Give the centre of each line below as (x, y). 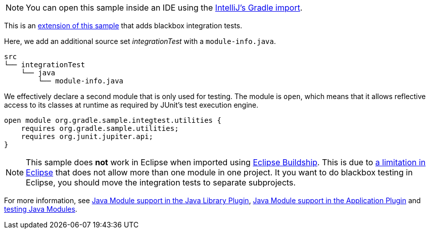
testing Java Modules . (41, 209)
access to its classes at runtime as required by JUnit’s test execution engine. (131, 105)
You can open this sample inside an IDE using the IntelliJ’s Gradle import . (164, 8)
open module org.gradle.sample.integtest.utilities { (113, 120)
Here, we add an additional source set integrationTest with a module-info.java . (140, 41)
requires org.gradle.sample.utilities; (100, 128)
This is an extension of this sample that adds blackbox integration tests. (123, 26)
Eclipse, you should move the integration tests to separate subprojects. (161, 182)
